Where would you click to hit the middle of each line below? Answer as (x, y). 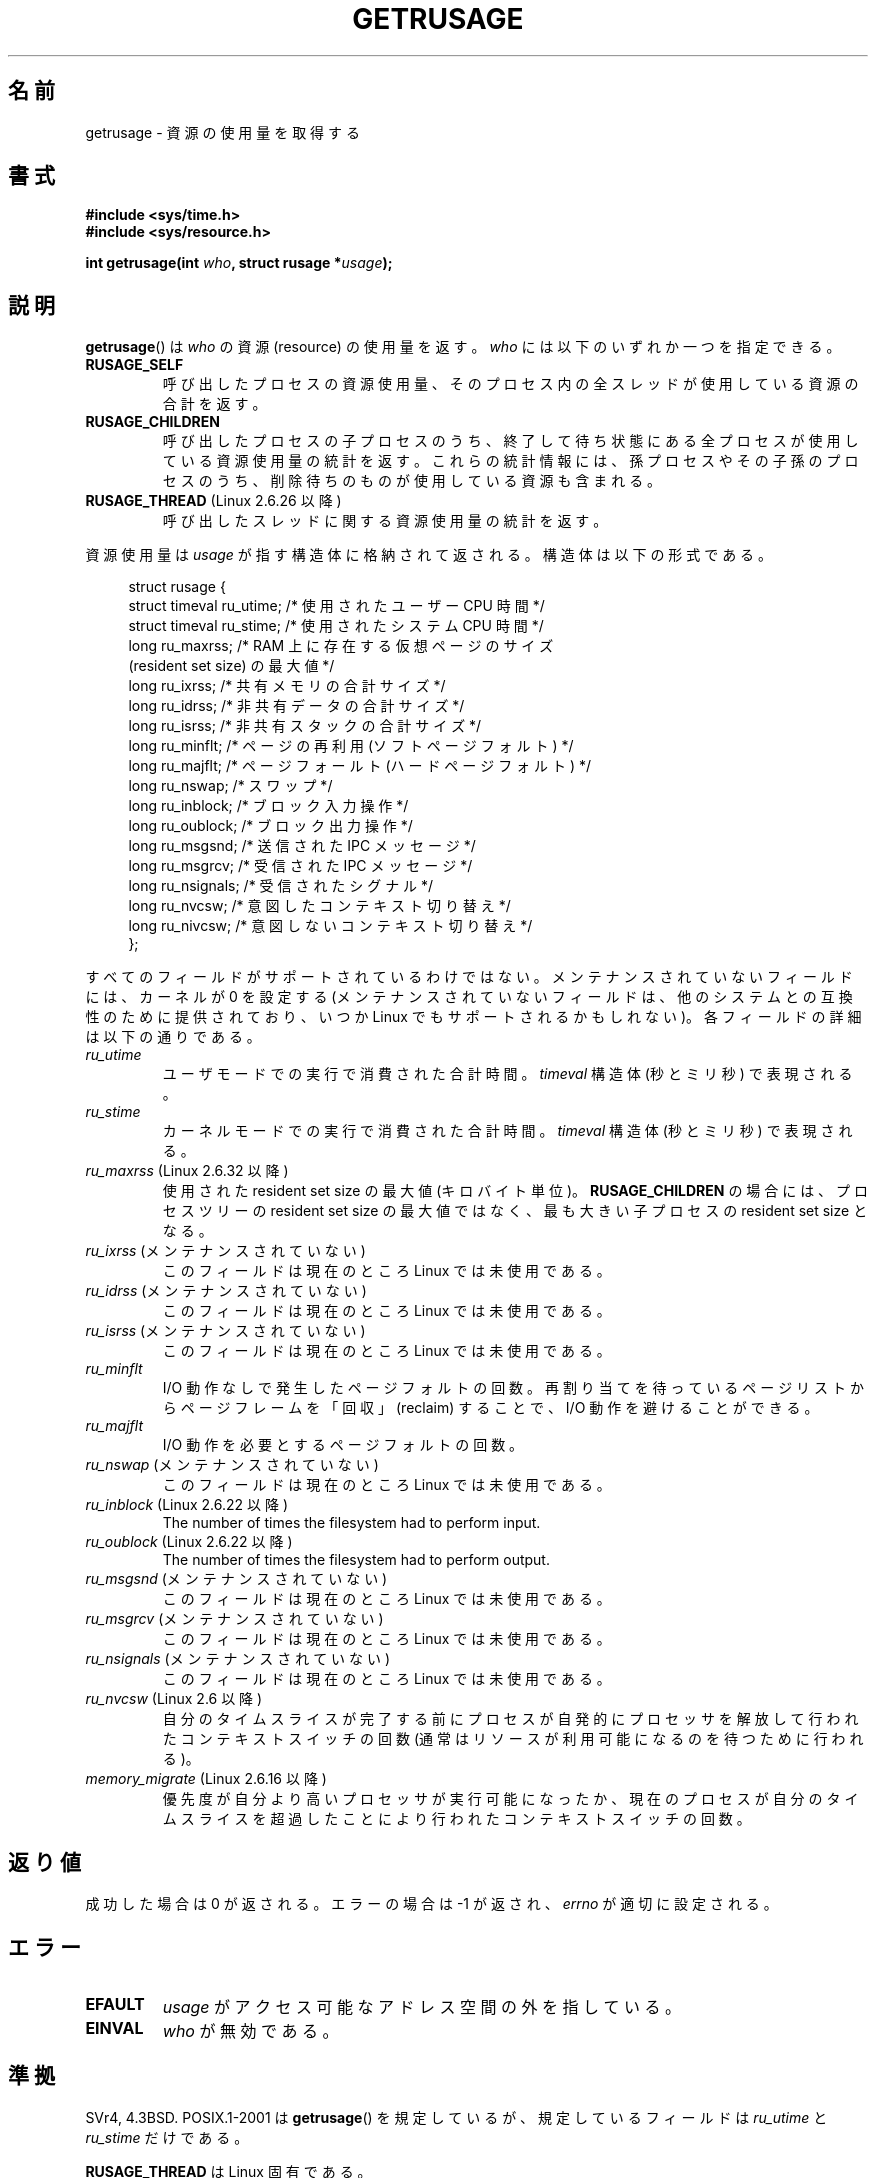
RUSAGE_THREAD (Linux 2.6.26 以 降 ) (213, 501)
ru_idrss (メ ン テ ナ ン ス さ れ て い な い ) (226, 1291)
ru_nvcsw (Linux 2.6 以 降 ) (174, 1699)
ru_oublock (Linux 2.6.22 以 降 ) (189, 1542)
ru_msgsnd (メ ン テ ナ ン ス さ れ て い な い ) (236, 1579)
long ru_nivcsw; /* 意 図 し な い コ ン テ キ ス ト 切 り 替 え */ (330, 926)
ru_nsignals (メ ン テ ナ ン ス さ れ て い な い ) (238, 1659)
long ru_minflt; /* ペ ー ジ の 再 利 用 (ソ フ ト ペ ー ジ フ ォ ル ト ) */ (351, 746)
